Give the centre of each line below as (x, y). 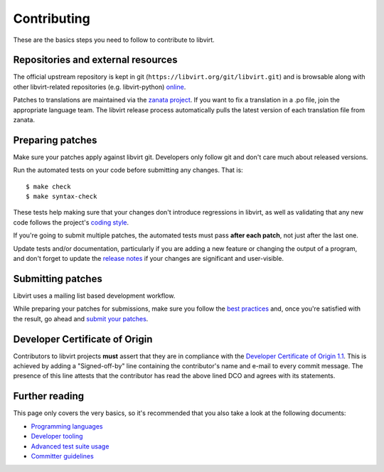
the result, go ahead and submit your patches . (81, 318)
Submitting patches (58, 278)
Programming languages (67, 426)
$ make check (48, 186)
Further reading (49, 396)
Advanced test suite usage (70, 446)
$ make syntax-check (62, 197)
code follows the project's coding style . (71, 222)
